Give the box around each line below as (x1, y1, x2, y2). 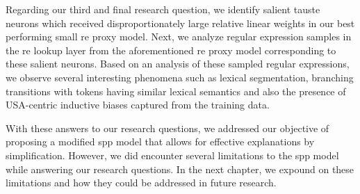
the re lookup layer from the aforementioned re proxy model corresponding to (6, 42, 336, 57)
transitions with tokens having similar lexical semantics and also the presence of (6, 83, 346, 98)
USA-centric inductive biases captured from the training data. (6, 97, 270, 112)
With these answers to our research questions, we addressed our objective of (6, 120, 329, 135)
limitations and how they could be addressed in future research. (6, 175, 277, 190)
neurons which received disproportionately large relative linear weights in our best (6, 15, 355, 30)
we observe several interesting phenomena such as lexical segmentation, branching (6, 70, 354, 84)
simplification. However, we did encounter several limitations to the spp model (6, 147, 339, 162)
